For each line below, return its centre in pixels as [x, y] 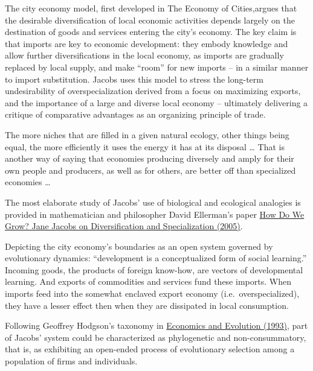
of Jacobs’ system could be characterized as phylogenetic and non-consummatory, [156, 337]
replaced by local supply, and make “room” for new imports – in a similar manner [157, 67]
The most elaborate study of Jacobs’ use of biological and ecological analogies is [153, 202]
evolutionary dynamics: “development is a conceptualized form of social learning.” [156, 258]
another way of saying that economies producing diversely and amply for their [150, 158]
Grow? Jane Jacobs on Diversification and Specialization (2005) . [124, 226]
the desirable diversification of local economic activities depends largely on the [150, 20]
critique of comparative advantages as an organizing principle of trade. [135, 114]
